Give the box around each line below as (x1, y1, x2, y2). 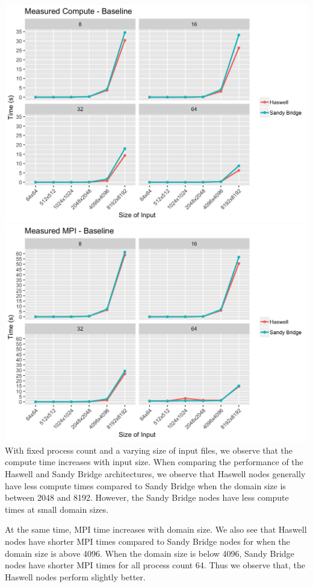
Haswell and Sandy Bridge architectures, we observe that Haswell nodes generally (5, 467, 306, 480)
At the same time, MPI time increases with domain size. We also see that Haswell (5, 523, 307, 536)
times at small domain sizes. (5, 503, 109, 515)
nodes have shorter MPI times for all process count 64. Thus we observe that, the (5, 559, 306, 571)
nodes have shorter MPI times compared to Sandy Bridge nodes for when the (5, 535, 290, 547)
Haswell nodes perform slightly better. (5, 570, 146, 583)
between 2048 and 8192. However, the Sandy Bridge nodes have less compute (5, 491, 289, 504)
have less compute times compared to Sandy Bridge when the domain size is (5, 479, 286, 492)
